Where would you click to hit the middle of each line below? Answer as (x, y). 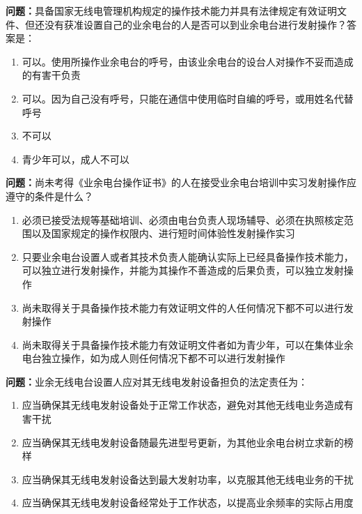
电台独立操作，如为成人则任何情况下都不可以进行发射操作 (154, 358)
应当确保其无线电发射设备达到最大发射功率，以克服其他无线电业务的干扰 (188, 479)
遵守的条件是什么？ (49, 196)
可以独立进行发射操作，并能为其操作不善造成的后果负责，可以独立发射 (183, 270)
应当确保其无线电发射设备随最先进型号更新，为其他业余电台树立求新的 (183, 442)
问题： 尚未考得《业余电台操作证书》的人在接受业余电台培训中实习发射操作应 (181, 182)
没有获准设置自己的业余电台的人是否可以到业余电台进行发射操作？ (195, 24)
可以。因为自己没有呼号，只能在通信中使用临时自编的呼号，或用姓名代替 (188, 98)
